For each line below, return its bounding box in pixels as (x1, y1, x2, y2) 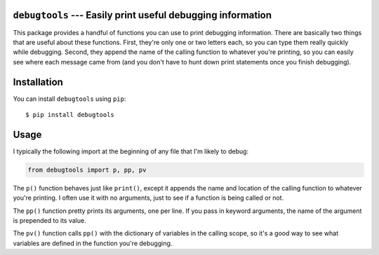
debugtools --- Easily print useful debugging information (13, 9, 272, 21)
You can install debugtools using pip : (13, 95, 126, 103)
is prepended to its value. (13, 216, 87, 225)
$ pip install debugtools (25, 111, 115, 118)
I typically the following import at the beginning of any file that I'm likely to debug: (13, 147, 249, 156)
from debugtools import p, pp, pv (27, 165, 147, 174)
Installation (13, 76, 63, 88)
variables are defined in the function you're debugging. (13, 239, 173, 247)
